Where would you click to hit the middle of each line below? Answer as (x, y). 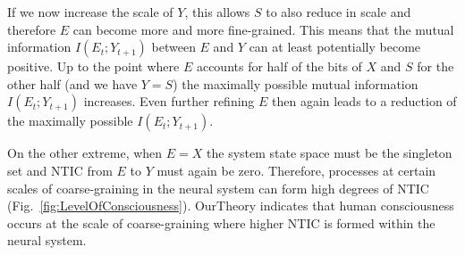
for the (435, 66)
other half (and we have (72, 83)
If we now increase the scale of (90, 12)
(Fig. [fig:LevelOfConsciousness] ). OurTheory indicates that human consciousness (231, 206)
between (173, 47)
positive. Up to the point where (93, 66)
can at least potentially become (335, 47)
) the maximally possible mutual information (296, 83)
